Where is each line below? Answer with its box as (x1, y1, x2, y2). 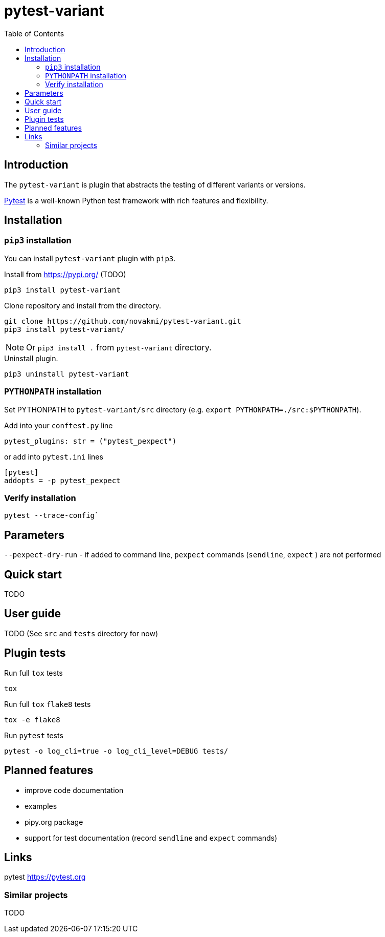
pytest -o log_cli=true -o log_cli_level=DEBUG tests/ (4, 746, 229, 755)
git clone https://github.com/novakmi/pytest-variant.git (4, 317, 241, 325)
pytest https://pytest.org (4, 872, 86, 882)
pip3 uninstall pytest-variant (4, 369, 129, 378)
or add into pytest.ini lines (4, 452, 103, 461)
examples (25, 801, 57, 810)
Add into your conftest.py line (4, 421, 113, 430)
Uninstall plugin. (4, 353, 58, 363)
